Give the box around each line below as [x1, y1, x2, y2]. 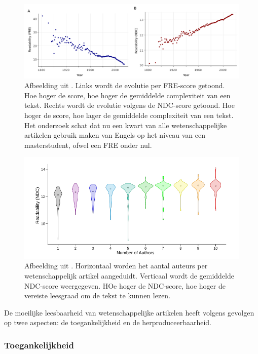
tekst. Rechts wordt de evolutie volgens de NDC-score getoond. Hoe [24, 100, 235, 110]
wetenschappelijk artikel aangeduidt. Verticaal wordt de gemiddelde [24, 270, 234, 281]
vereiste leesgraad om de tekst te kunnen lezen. [24, 290, 171, 301]
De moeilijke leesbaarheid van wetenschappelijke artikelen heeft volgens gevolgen [4, 307, 254, 318]
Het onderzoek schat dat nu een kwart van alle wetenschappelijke [24, 120, 227, 130]
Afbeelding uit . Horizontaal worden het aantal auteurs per [24, 260, 208, 271]
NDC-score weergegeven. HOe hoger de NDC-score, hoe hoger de [24, 280, 226, 291]
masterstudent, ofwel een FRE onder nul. [24, 139, 152, 150]
